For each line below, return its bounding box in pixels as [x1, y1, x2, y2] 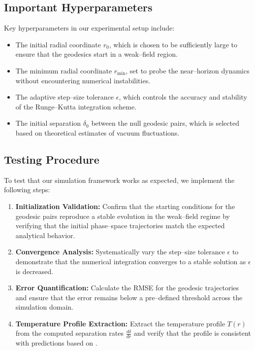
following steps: [4, 184, 50, 195]
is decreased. [15, 266, 54, 276]
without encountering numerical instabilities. [15, 75, 151, 85]
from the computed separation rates [15, 328, 124, 338]
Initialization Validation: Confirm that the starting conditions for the [15, 201, 235, 211]
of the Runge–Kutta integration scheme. [15, 101, 137, 111]
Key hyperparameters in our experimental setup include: [4, 23, 175, 33]
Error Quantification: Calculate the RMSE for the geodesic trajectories [15, 282, 239, 293]
